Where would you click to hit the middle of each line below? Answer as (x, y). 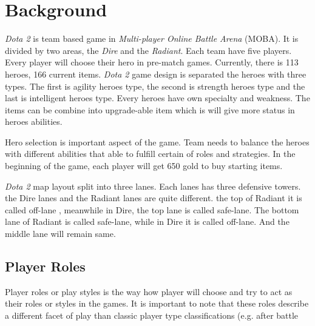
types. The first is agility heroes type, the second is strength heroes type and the (155, 86)
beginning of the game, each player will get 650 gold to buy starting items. (144, 166)
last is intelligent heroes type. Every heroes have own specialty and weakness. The (157, 98)
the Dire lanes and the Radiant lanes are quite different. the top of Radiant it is (154, 198)
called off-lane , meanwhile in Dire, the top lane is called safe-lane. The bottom (152, 209)
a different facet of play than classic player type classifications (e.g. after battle (152, 315)
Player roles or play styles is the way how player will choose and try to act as (149, 291)
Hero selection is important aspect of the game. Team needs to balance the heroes (157, 141)
